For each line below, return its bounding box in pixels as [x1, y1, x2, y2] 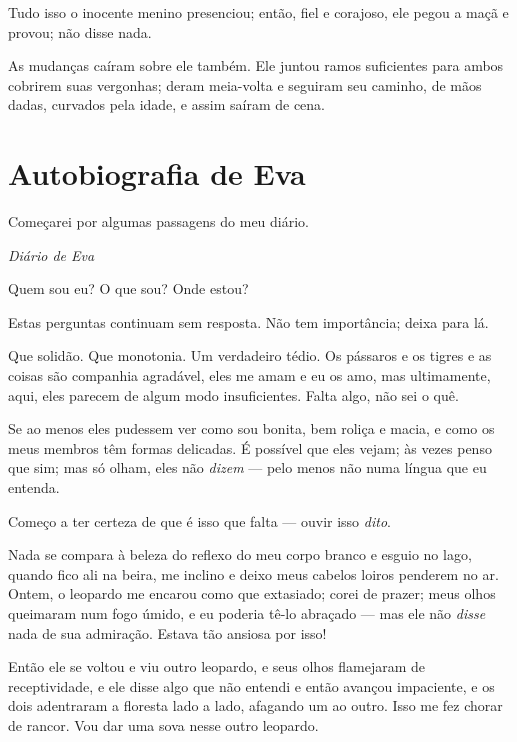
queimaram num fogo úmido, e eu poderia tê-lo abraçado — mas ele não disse [8, 603, 486, 623]
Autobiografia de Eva [8, 153, 306, 194]
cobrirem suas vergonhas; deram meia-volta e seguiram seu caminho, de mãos [8, 74, 482, 95]
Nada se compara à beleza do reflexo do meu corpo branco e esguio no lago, [8, 544, 472, 565]
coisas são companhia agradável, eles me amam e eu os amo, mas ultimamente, [8, 365, 491, 386]
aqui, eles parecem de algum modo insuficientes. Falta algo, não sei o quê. [8, 384, 459, 405]
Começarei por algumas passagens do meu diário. [8, 211, 310, 232]
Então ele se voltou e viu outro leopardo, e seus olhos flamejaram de [8, 656, 426, 677]
